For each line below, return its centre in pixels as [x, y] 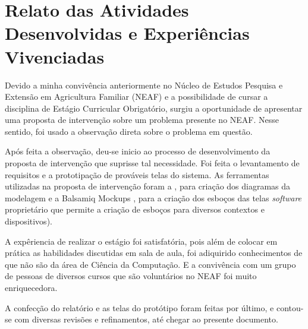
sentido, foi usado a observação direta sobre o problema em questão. [129, 131]
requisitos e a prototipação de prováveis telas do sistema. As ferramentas [137, 174]
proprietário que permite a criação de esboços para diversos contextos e [135, 209]
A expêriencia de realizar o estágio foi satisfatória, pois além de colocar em [141, 241]
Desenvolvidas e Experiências [127, 33]
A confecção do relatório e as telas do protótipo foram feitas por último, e [139, 307]
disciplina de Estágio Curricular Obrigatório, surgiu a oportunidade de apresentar [154, 108]
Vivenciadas [55, 56]
